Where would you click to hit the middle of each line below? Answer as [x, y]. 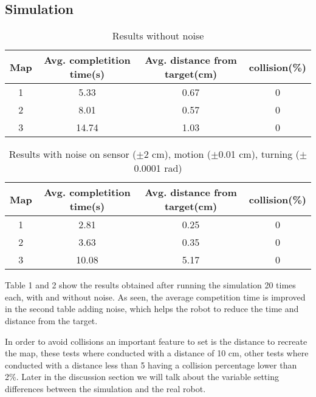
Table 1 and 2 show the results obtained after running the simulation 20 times [150, 285]
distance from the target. [51, 320]
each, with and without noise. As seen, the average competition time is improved [155, 297]
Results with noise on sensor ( [73, 154]
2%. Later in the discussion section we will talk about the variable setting [142, 377]
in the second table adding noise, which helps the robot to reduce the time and [152, 309]
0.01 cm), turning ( [259, 154]
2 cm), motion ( [177, 154]
